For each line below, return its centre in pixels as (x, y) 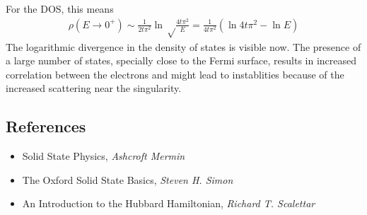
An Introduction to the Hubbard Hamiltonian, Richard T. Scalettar (169, 203)
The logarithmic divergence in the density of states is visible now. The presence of (183, 46)
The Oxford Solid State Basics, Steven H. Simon (128, 179)
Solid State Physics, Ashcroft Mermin (104, 156)
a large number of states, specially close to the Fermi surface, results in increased (181, 60)
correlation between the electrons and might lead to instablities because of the (175, 74)
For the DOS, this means (60, 8)
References (46, 126)
